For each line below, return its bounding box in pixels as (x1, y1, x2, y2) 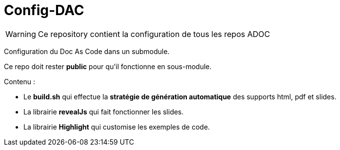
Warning (5, 29, 36, 39)
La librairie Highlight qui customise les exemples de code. (23, 122, 210, 131)
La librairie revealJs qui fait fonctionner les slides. (23, 107, 184, 116)
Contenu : (4, 77, 36, 86)
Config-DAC (4, 2, 84, 19)
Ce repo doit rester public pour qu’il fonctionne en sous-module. (4, 62, 212, 71)
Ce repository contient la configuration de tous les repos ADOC (38, 29, 270, 39)
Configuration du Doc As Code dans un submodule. (4, 47, 170, 56)
